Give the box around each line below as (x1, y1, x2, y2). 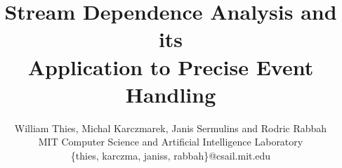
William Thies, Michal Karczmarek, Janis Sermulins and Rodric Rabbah (14, 120, 327, 135)
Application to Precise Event (27, 52, 314, 81)
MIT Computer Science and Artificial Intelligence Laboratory (38, 134, 303, 149)
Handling (125, 79, 216, 108)
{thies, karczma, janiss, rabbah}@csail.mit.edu (70, 148, 271, 162)
